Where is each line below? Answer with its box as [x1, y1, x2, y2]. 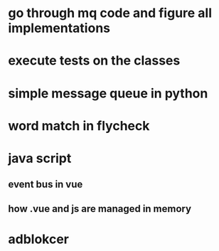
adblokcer [8, 231, 70, 247]
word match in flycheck [8, 117, 150, 134]
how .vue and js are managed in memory [8, 203, 191, 215]
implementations [8, 20, 111, 36]
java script [8, 150, 72, 166]
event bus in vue [8, 178, 83, 191]
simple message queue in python [8, 85, 208, 101]
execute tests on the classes [8, 53, 181, 69]
